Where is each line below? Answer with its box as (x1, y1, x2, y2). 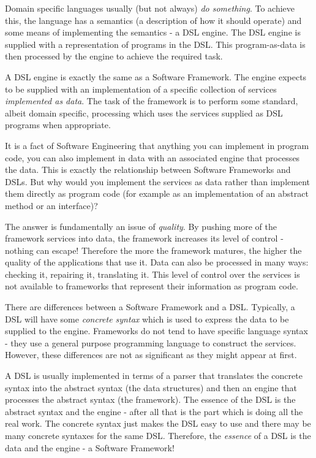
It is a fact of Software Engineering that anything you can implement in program (5, 139, 309, 151)
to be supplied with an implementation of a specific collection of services (5, 82, 277, 95)
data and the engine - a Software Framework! (5, 441, 175, 454)
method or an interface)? (5, 199, 98, 212)
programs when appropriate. (5, 118, 111, 131)
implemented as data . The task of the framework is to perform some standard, (5, 94, 298, 107)
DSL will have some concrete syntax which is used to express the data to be (5, 312, 289, 325)
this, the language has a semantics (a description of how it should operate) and (5, 13, 302, 26)
